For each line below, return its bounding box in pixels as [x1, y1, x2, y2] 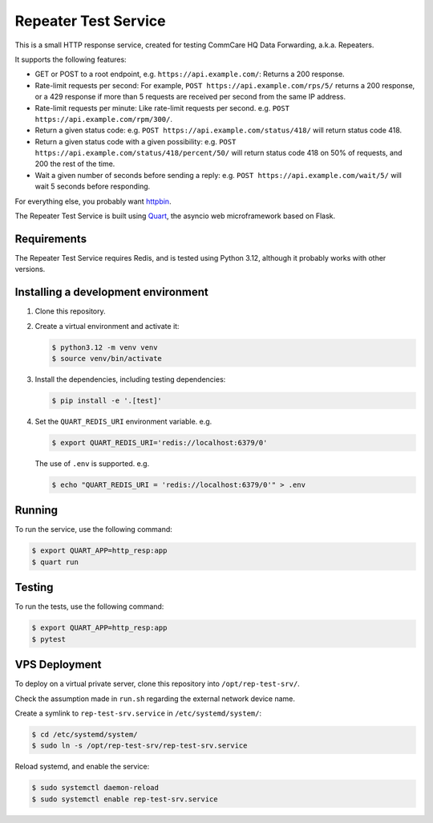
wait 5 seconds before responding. [34, 181, 151, 192]
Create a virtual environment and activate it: [34, 321, 180, 330]
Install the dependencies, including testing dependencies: [34, 374, 226, 384]
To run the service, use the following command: [14, 525, 172, 534]
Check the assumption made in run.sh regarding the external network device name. [14, 694, 296, 703]
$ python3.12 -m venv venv [51, 343, 158, 352]
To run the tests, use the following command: [14, 602, 164, 611]
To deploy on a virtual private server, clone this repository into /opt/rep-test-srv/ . [14, 679, 300, 689]
